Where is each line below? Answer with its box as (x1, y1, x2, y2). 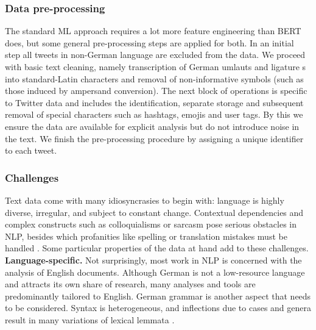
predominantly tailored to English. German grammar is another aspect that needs (5, 289, 311, 302)
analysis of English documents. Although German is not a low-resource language (5, 265, 305, 278)
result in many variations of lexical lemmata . (5, 313, 175, 326)
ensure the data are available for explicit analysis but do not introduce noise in (5, 120, 300, 132)
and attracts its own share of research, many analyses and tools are (5, 278, 256, 290)
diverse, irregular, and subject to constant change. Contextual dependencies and (5, 206, 304, 218)
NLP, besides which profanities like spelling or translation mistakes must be (5, 229, 287, 242)
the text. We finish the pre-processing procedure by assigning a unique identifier (5, 132, 304, 145)
